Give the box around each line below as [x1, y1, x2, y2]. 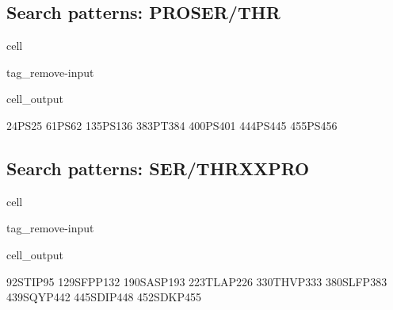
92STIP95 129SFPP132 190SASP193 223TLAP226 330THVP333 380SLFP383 [6, 273, 387, 289]
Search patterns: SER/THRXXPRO [6, 155, 310, 180]
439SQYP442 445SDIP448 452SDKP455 [6, 289, 202, 305]
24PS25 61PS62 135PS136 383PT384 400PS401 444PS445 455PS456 [6, 117, 338, 133]
